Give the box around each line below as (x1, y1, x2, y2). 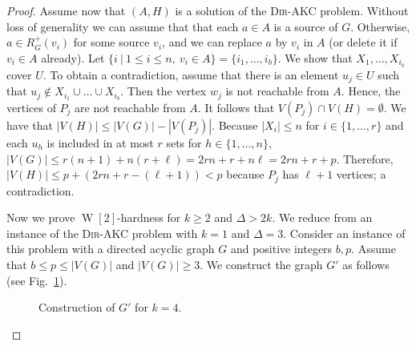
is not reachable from (225, 82, 329, 99)
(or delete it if (329, 34, 398, 50)
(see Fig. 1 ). (6, 272, 67, 288)
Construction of (38, 299, 115, 316)
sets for (166, 134, 202, 151)
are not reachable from (75, 99, 186, 115)
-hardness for (117, 209, 181, 226)
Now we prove (6, 209, 75, 226)
